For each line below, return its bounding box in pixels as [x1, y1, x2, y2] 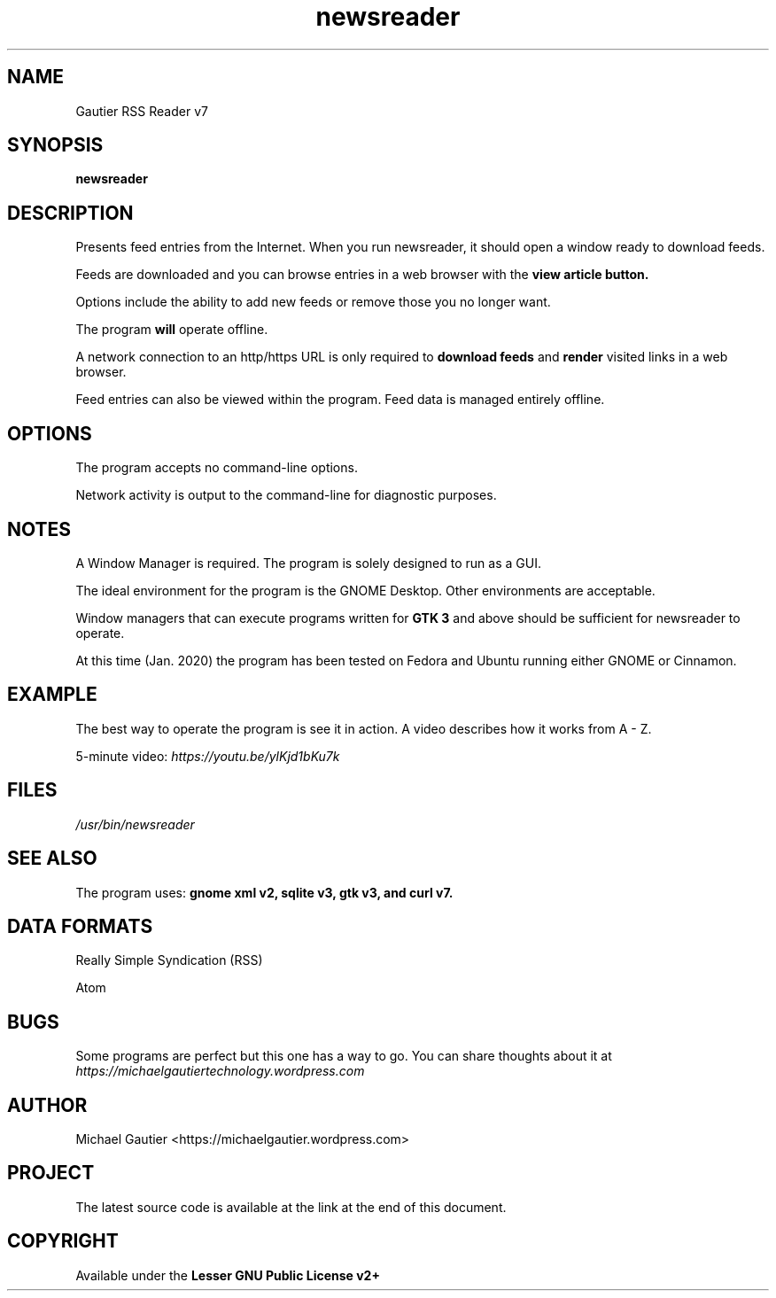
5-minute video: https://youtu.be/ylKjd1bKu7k [75, 748, 340, 764]
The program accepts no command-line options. [75, 460, 358, 476]
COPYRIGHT [7, 1230, 119, 1253]
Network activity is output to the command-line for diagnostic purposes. [75, 487, 497, 503]
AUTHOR [7, 1093, 88, 1116]
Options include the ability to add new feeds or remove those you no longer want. [75, 294, 551, 310]
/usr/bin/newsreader [75, 816, 195, 832]
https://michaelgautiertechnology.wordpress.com [75, 1063, 365, 1079]
